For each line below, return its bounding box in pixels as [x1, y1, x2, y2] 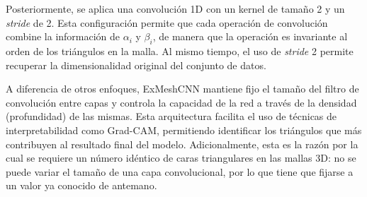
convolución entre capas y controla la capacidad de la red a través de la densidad [6, 95, 357, 109]
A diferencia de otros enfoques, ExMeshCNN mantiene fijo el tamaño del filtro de [6, 81, 359, 96]
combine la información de [6, 29, 120, 44]
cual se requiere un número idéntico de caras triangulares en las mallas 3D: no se [6, 150, 356, 165]
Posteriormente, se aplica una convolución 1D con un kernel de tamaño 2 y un [6, 1, 345, 16]
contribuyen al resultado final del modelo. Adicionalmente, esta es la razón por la [6, 136, 358, 151]
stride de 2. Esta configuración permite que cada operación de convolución [6, 15, 328, 30]
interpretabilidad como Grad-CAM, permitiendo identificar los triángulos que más [6, 122, 362, 137]
